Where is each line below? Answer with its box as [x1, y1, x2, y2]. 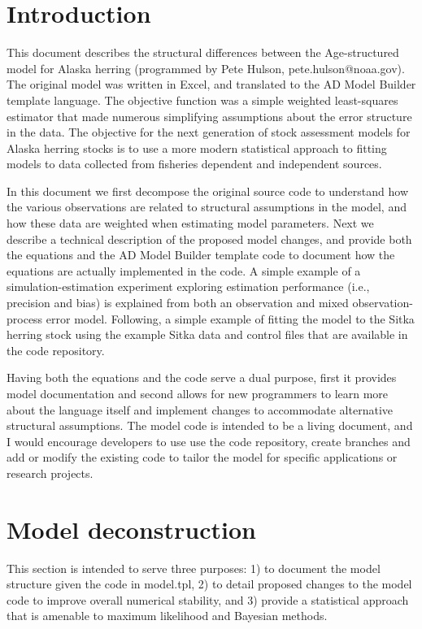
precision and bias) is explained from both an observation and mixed [7, 294, 349, 311]
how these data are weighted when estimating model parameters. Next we [7, 215, 374, 232]
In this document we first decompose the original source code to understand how [7, 182, 409, 199]
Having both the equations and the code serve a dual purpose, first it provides [7, 369, 397, 386]
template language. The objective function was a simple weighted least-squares [7, 91, 398, 108]
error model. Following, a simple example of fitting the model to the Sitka [46, 310, 415, 327]
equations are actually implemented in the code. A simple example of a [7, 262, 361, 279]
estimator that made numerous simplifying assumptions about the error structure [7, 107, 412, 124]
